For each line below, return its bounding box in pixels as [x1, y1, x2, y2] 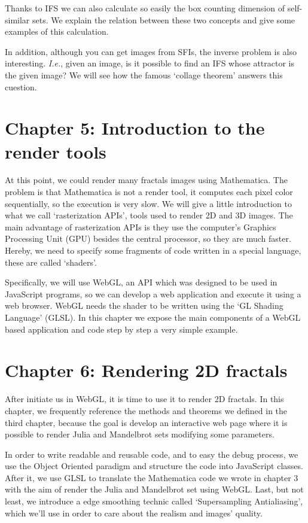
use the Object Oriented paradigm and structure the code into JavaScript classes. [5, 460, 303, 472]
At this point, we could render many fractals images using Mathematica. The [5, 174, 288, 186]
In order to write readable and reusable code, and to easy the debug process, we [5, 448, 298, 460]
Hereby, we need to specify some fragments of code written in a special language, [5, 244, 301, 257]
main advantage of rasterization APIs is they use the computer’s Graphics [5, 220, 276, 233]
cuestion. [5, 80, 37, 93]
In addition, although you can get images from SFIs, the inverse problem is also [5, 45, 297, 57]
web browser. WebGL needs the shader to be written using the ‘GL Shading [5, 299, 283, 312]
